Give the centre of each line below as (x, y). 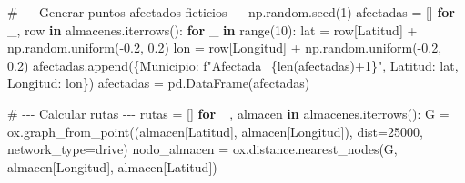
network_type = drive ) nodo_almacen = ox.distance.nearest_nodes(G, (202, 149)
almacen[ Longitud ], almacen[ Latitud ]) (112, 166)
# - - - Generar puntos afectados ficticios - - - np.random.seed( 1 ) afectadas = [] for (232, 12)
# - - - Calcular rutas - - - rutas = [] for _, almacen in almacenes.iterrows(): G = (228, 113)
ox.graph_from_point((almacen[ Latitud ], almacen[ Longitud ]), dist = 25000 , (215, 131)
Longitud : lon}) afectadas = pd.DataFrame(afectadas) (159, 83)
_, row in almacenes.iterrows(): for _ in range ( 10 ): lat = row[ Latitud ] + (212, 29)
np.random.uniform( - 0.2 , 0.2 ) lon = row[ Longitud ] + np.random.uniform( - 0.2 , (225, 48)
